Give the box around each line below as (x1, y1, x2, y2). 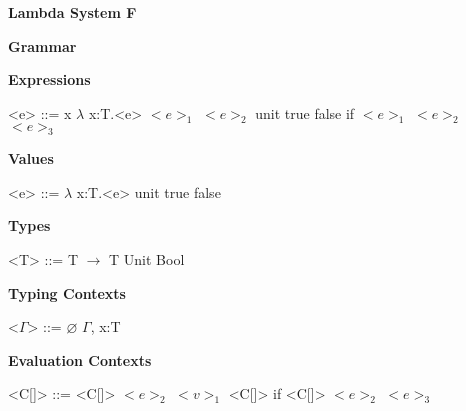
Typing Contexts (8, 282, 126, 303)
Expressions (8, 69, 91, 90)
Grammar (8, 35, 77, 56)
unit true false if (255, 102, 355, 123)
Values (8, 148, 54, 169)
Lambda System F (8, 2, 137, 22)
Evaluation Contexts (8, 349, 152, 370)
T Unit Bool (109, 248, 185, 269)
